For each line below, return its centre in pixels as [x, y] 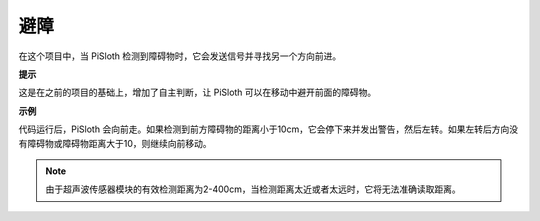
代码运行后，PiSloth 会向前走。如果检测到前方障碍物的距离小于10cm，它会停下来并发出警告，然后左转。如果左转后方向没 [268, 129]
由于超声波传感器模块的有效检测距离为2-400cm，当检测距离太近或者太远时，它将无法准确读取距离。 [253, 189]
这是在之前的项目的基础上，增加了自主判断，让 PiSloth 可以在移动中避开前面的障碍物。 [197, 92]
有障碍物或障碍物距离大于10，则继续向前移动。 [115, 143]
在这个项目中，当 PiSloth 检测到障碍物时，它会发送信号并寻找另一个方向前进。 [180, 56]
